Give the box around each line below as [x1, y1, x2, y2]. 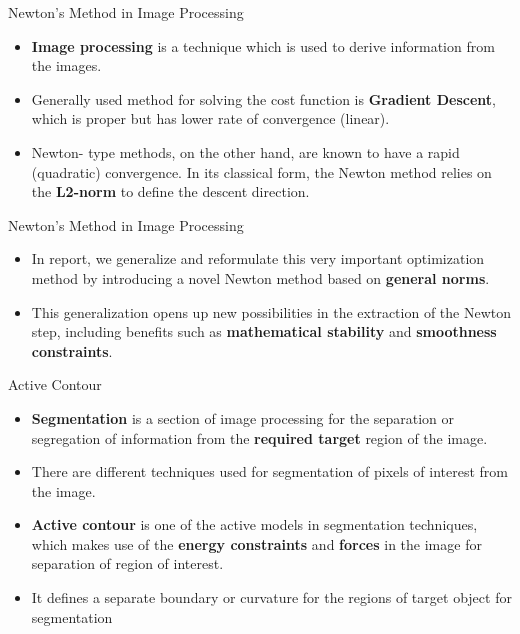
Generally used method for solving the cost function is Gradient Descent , [31, 88, 496, 109]
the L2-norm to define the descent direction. [31, 181, 310, 202]
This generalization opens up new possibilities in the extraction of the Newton [31, 301, 511, 322]
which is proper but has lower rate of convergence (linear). [31, 108, 390, 129]
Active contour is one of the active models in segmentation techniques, [31, 514, 478, 535]
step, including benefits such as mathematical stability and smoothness [31, 321, 497, 342]
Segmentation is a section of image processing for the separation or [31, 407, 455, 428]
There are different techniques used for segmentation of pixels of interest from [31, 461, 508, 482]
